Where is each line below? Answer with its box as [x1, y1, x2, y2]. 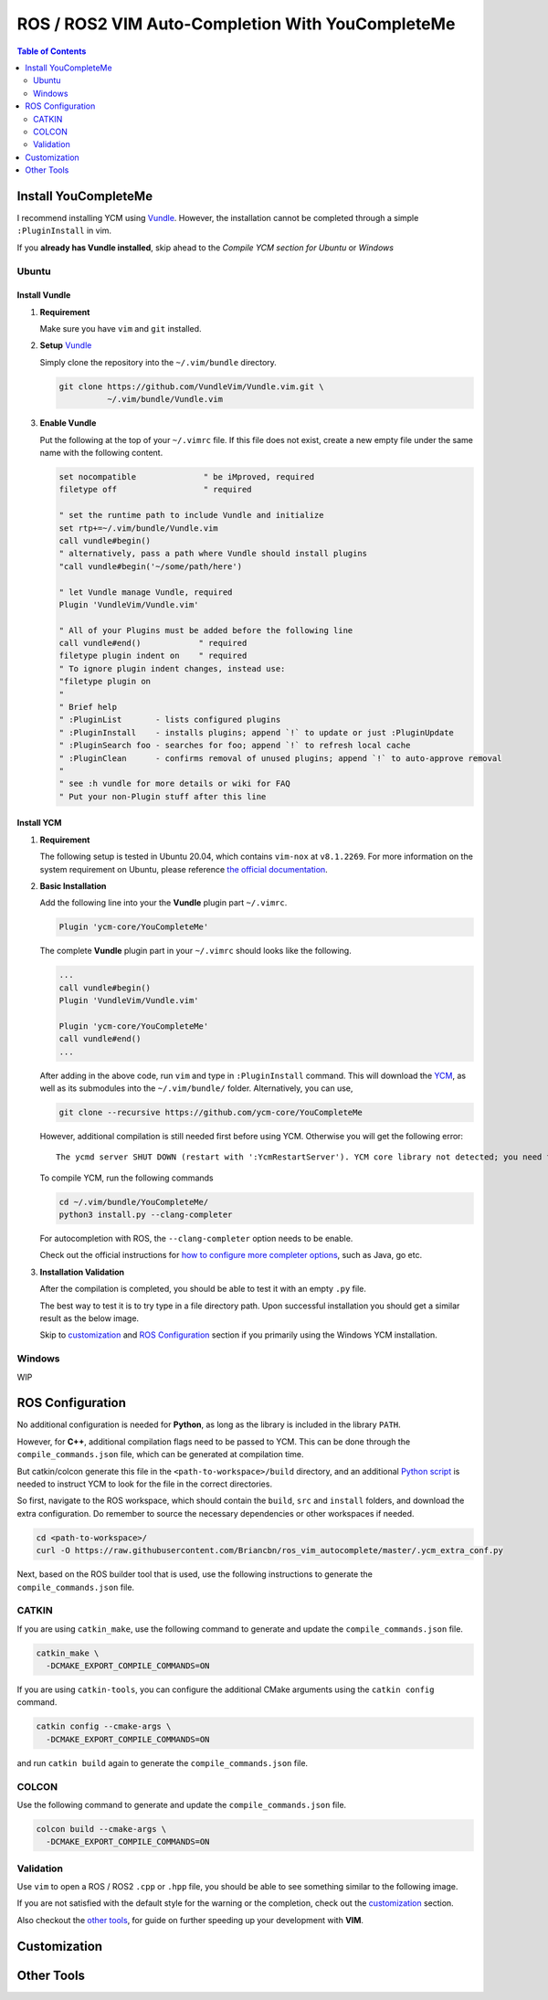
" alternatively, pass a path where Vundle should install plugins [58, 548, 368, 559]
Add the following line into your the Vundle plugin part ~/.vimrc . [39, 897, 288, 908]
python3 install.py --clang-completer [58, 1210, 233, 1220]
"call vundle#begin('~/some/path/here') [58, 561, 242, 571]
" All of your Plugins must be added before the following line [58, 625, 353, 635]
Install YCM [16, 818, 62, 829]
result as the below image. [39, 1313, 140, 1324]
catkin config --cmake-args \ [36, 1721, 172, 1731]
